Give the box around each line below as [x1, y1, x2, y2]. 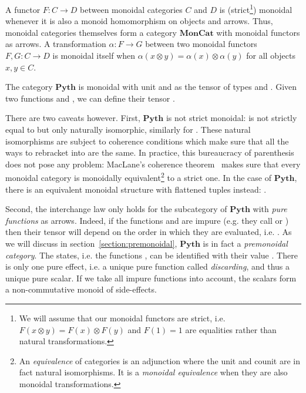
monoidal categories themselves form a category [5, 26, 177, 38]
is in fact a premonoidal [203, 237, 288, 249]
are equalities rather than [185, 323, 277, 335]
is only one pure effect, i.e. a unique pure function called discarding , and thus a [5, 260, 290, 273]
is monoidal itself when [52, 49, 136, 62]
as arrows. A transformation [5, 38, 106, 50]
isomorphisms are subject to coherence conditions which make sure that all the [5, 135, 289, 147]
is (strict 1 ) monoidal [219, 2, 292, 15]
